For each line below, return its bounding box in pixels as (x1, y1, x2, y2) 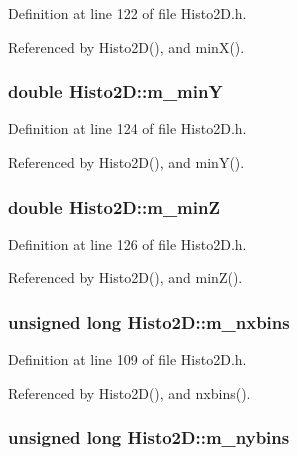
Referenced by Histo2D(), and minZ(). (8, 267, 243, 288)
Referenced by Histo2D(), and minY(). (8, 152, 245, 172)
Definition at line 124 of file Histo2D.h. (8, 118, 247, 139)
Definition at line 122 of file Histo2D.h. (8, 3, 247, 23)
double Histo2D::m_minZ (8, 194, 220, 219)
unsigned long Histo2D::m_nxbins (8, 309, 290, 334)
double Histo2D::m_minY (8, 79, 223, 104)
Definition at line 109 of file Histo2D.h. (8, 349, 247, 370)
